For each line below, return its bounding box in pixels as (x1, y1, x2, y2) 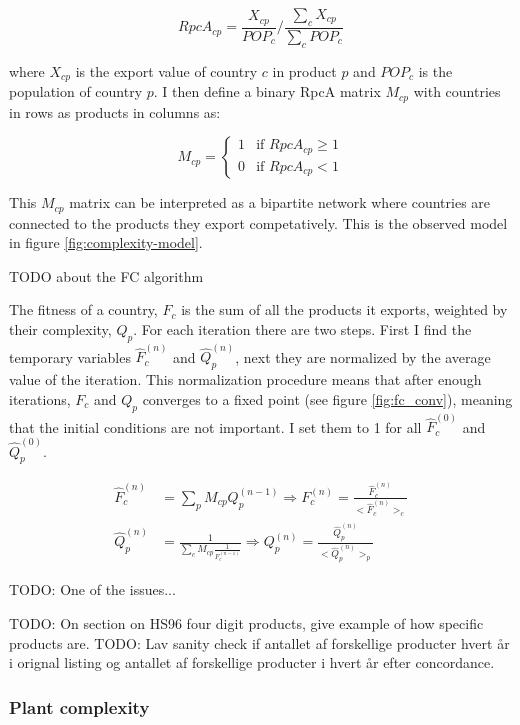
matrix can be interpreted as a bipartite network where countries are (69, 192, 491, 213)
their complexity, (9, 318, 112, 339)
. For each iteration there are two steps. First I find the (133, 318, 472, 339)
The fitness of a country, (9, 299, 158, 320)
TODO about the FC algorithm (9, 265, 204, 286)
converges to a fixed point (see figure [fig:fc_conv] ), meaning (142, 388, 513, 409)
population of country (9, 81, 143, 102)
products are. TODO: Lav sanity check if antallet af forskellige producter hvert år (9, 632, 510, 653)
